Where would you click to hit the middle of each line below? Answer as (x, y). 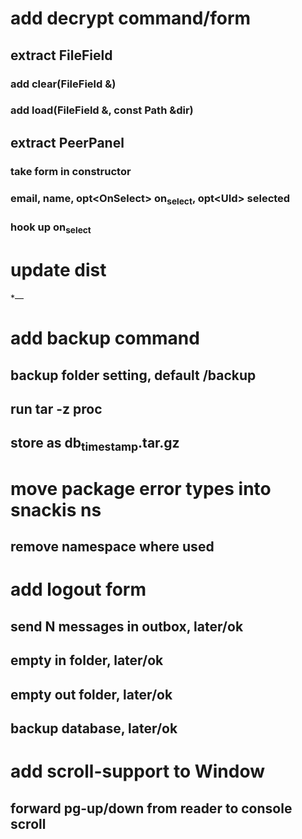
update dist (58, 270)
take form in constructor (71, 171)
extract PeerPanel (67, 142)
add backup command (105, 338)
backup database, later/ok (94, 728)
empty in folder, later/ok (87, 660)
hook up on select (51, 228)
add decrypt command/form (131, 18)
